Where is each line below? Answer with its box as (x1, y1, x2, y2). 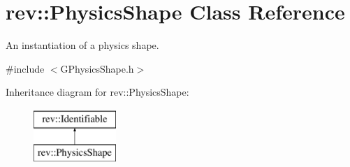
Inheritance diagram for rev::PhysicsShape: (6, 85, 189, 99)
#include (6, 61, 45, 75)
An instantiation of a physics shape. (6, 38, 159, 52)
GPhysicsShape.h (60, 61, 134, 75)
